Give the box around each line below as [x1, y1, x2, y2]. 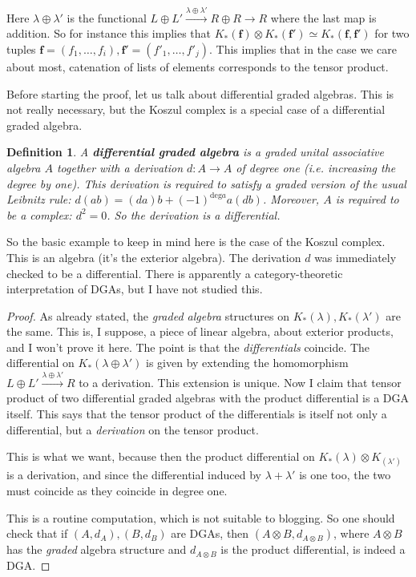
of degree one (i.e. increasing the [236, 159, 396, 176]
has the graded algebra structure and [6, 541, 187, 558]
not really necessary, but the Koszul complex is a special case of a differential [6, 101, 386, 118]
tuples [6, 40, 36, 57]
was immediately [314, 248, 397, 265]
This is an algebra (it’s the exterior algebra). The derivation [6, 248, 301, 265]
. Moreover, [262, 191, 320, 208]
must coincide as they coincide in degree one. [6, 482, 228, 499]
